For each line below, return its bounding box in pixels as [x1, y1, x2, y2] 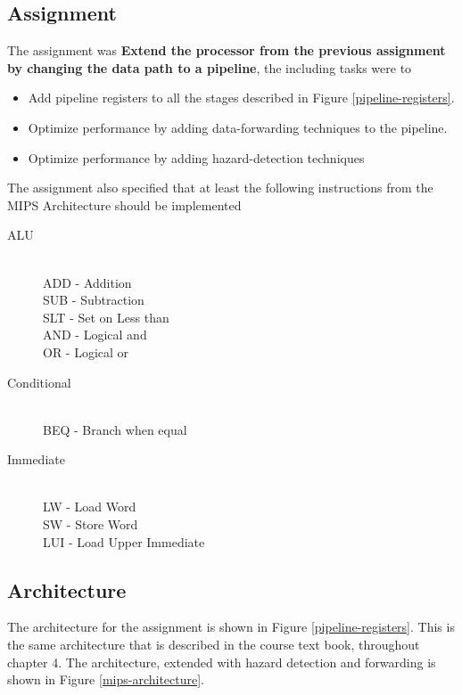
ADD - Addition [43, 273, 132, 291]
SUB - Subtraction [43, 290, 144, 309]
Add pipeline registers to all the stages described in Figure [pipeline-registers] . [28, 88, 455, 107]
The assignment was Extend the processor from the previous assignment [7, 41, 446, 60]
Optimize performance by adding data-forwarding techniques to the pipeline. [28, 118, 448, 136]
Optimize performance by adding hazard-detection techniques [28, 148, 365, 167]
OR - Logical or [43, 342, 129, 361]
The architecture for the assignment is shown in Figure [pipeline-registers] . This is [7, 617, 455, 636]
